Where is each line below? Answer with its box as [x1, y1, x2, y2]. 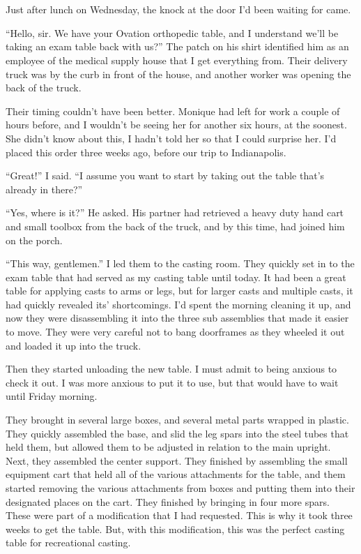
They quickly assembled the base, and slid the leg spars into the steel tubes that [6, 426, 349, 440]
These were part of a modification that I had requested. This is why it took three [6, 508, 353, 523]
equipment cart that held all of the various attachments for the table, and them [6, 467, 346, 481]
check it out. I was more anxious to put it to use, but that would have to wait [6, 375, 339, 389]
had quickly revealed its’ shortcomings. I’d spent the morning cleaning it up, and [6, 297, 351, 311]
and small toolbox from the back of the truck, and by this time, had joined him [6, 218, 345, 233]
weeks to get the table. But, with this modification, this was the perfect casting [6, 521, 345, 536]
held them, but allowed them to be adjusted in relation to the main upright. [6, 440, 331, 454]
